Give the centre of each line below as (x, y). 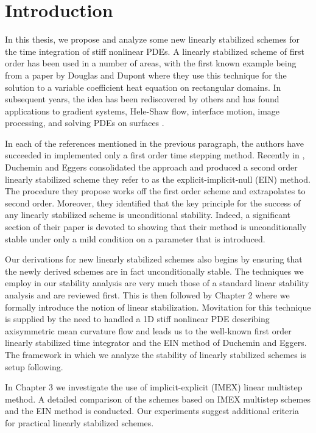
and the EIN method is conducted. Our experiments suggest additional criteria (152, 411)
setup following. (34, 366)
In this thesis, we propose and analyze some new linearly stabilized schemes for (153, 39)
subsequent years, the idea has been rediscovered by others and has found (142, 99)
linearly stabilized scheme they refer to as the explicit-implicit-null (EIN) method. (158, 179)
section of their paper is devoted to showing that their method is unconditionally (156, 227)
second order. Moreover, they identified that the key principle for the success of (153, 202)
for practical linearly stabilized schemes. (79, 422)
